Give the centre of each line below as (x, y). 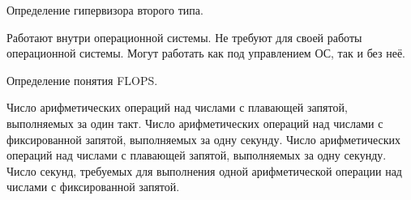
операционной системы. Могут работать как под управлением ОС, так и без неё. (206, 53)
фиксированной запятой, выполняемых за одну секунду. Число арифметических (204, 139)
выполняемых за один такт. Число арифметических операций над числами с (195, 123)
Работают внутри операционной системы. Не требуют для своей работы (184, 37)
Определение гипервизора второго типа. (105, 10)
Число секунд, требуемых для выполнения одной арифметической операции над (204, 170)
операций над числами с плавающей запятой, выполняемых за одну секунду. (197, 155)
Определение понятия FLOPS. (82, 80)
